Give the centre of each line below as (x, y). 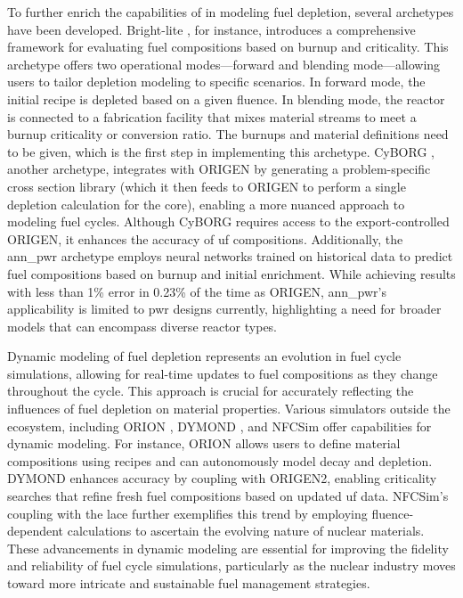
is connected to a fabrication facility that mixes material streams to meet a (212, 116)
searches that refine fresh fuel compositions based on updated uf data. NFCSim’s (228, 496)
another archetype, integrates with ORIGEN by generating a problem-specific (219, 169)
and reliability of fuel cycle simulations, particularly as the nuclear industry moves (231, 565)
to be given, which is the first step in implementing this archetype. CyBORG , (221, 151)
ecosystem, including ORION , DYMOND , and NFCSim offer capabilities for (219, 426)
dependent (36, 531)
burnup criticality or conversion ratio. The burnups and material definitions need (228, 134)
